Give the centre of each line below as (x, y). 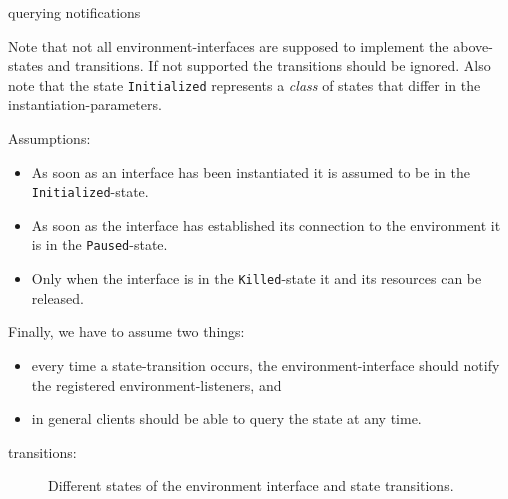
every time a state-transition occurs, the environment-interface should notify (265, 364)
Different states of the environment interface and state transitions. (251, 485)
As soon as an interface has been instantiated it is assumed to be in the (250, 171)
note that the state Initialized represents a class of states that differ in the (244, 84)
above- (473, 45)
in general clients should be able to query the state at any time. (226, 418)
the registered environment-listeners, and (156, 384)
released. (58, 297)
